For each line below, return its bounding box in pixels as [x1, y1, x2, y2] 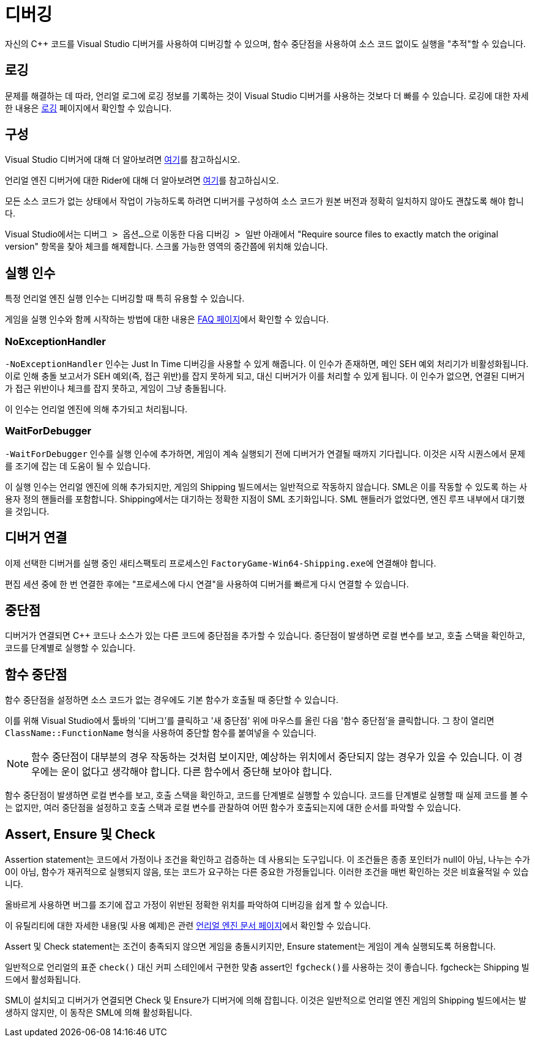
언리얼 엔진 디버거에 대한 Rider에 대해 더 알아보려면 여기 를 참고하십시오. [5, 175, 279, 186]
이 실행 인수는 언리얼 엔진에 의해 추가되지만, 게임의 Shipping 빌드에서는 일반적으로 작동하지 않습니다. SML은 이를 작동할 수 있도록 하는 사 [5, 481, 528, 492]
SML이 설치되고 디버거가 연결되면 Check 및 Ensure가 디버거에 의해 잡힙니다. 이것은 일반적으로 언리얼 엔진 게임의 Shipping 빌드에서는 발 [5, 995, 526, 1006]
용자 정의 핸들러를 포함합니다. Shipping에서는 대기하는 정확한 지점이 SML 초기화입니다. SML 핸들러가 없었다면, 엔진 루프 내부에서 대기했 [5, 493, 525, 504]
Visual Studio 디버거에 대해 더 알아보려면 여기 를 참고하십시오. [5, 154, 241, 165]
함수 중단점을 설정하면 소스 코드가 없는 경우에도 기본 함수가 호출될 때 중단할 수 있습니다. [5, 694, 339, 705]
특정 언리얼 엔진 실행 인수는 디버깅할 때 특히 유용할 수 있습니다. [5, 293, 245, 304]
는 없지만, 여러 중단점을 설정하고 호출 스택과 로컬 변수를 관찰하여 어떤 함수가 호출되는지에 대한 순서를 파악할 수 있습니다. [5, 802, 461, 813]
